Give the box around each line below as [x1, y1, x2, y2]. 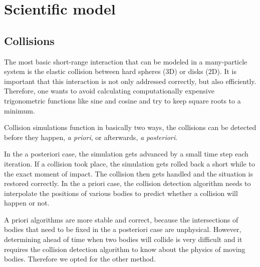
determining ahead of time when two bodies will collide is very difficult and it [4, 234, 242, 244]
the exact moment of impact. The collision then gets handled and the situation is [4, 168, 253, 178]
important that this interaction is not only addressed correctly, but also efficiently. [4, 75, 256, 86]
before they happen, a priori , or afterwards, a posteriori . [4, 131, 177, 142]
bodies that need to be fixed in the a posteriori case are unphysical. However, [4, 224, 241, 234]
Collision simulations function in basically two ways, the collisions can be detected [4, 122, 256, 132]
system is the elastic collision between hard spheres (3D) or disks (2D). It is [4, 66, 236, 76]
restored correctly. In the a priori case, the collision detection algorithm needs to [4, 178, 251, 188]
